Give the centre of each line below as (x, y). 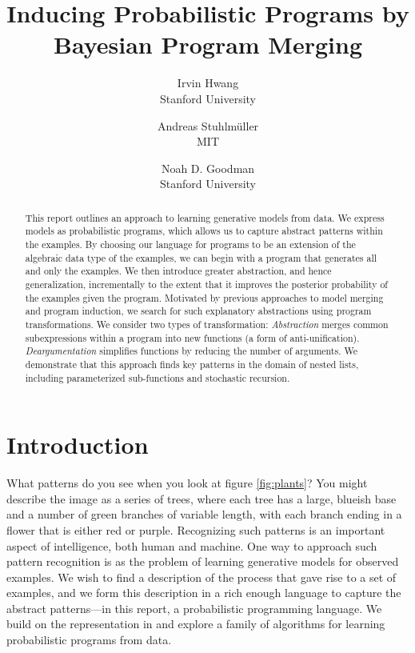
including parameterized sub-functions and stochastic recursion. (158, 377)
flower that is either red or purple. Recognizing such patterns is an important (196, 529)
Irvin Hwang (208, 83)
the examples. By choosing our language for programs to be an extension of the (190, 244)
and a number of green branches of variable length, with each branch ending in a (204, 514)
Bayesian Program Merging (207, 44)
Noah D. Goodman (208, 168)
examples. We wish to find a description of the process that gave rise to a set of (202, 577)
